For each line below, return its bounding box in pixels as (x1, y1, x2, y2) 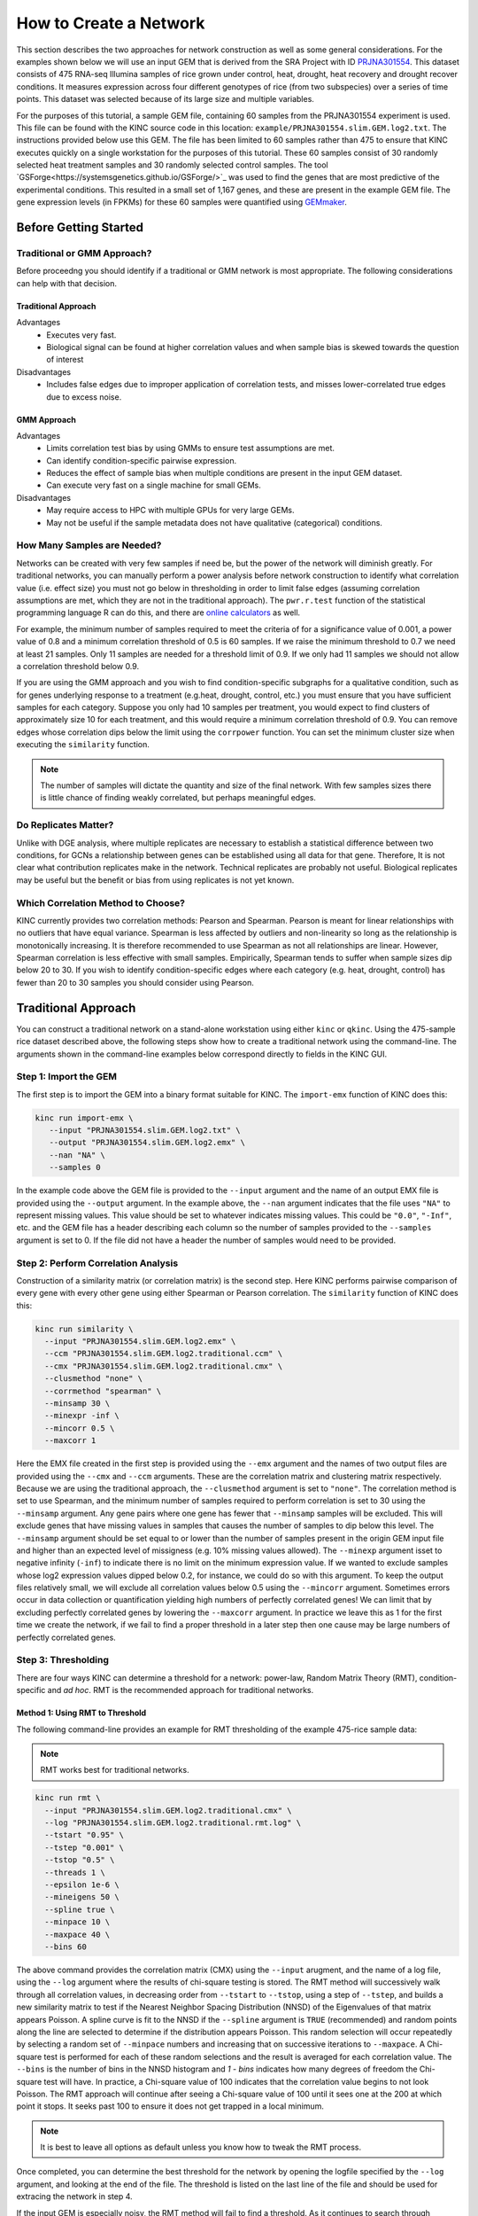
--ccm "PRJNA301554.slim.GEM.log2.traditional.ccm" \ (44, 1348, 283, 1359)
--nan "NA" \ (49, 1150, 106, 1160)
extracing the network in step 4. (16, 2191, 133, 2202)
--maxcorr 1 (44, 1436, 96, 1446)
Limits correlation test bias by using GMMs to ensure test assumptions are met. (46, 443, 335, 454)
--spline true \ (44, 1904, 115, 1915)
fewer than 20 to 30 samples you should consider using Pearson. (16, 977, 254, 987)
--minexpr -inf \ (44, 1410, 119, 1421)
